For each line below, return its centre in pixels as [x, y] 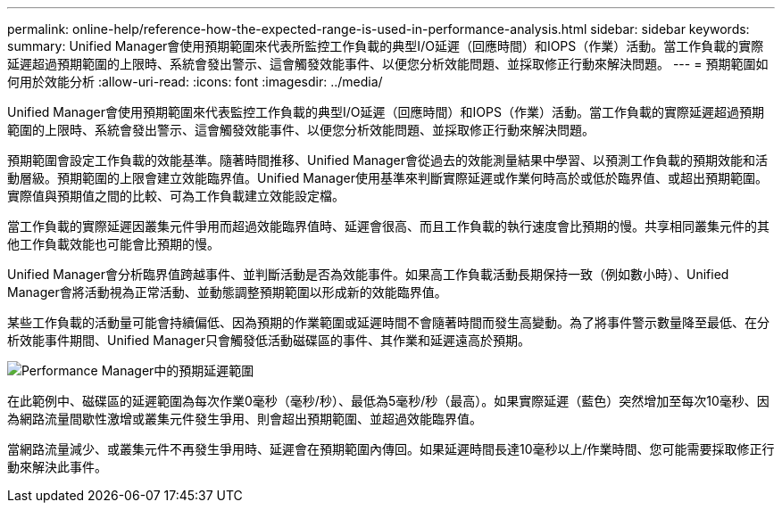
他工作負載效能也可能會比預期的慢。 [113, 244]
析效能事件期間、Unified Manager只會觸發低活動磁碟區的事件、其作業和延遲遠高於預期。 [269, 340]
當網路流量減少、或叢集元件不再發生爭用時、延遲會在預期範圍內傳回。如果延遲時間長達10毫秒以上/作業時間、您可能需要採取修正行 [391, 449]
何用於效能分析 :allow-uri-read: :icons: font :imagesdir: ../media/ [195, 82]
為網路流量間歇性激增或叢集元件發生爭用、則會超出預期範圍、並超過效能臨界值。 [245, 419]
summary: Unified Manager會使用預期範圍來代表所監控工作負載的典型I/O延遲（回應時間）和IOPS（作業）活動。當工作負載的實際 [386, 46]
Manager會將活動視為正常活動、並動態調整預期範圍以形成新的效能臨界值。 [227, 292]
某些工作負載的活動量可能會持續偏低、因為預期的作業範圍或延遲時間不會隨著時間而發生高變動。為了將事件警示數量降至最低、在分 [388, 322]
